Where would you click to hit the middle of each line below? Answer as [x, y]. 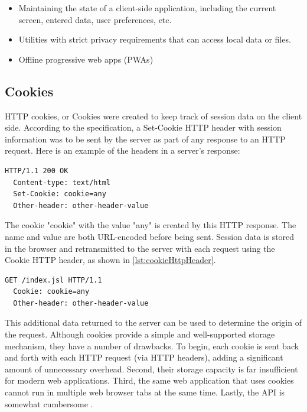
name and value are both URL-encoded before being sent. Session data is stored [150, 236]
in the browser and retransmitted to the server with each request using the [140, 248]
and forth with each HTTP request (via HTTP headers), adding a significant [144, 357]
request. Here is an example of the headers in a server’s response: [123, 150]
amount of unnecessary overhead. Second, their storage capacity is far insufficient [151, 369]
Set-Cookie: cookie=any [60, 194]
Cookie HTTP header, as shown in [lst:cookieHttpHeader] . [110, 260]
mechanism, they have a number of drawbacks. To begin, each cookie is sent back [152, 346]
